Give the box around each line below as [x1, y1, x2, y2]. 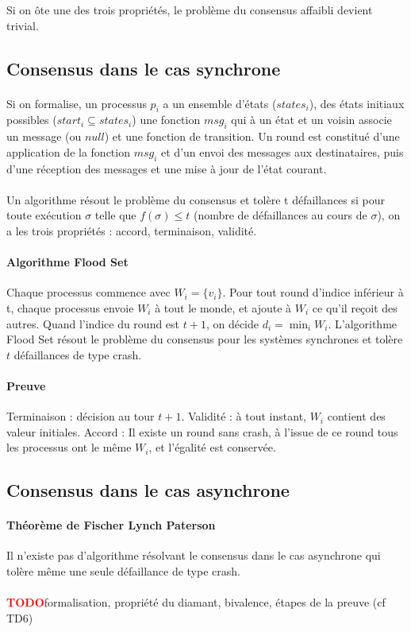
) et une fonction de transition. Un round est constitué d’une [104, 128, 400, 145]
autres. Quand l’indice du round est [6, 315, 180, 332]
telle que [94, 207, 136, 223]
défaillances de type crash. [13, 346, 142, 363]
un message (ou [6, 128, 82, 145]
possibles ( [6, 111, 57, 128]
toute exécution [6, 207, 82, 223]
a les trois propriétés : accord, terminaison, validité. [6, 222, 257, 238]
